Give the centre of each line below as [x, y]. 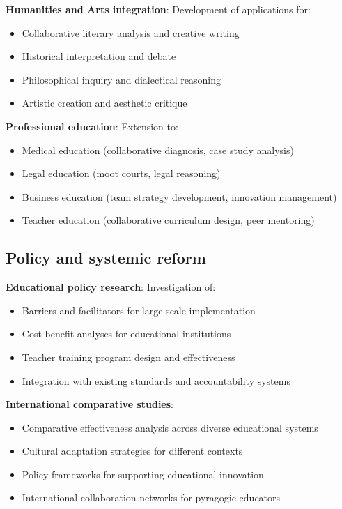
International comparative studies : [90, 404]
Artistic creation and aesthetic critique [104, 103]
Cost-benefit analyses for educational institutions [126, 334]
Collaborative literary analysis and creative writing [131, 32]
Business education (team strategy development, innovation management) [179, 196]
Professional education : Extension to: [92, 126]
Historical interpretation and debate [99, 56]
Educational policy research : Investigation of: [111, 287]
